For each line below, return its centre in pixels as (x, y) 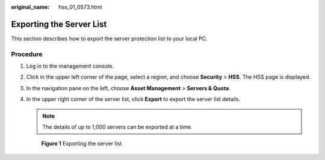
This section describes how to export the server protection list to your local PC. (109, 38)
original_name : (30, 7)
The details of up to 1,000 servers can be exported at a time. (117, 127)
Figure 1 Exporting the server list (82, 144)
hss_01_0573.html (80, 7)
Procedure (27, 54)
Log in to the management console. (70, 66)
